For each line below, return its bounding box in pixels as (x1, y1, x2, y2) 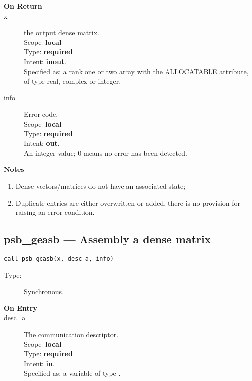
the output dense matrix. (24, 27, 99, 38)
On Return (4, 1, 42, 11)
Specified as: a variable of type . (24, 368, 121, 378)
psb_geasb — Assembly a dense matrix (4, 231, 211, 247)
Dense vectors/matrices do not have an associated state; (15, 180, 186, 191)
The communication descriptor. (24, 329, 119, 339)
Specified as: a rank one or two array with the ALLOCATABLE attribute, (24, 66, 249, 76)
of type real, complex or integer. (24, 76, 121, 86)
